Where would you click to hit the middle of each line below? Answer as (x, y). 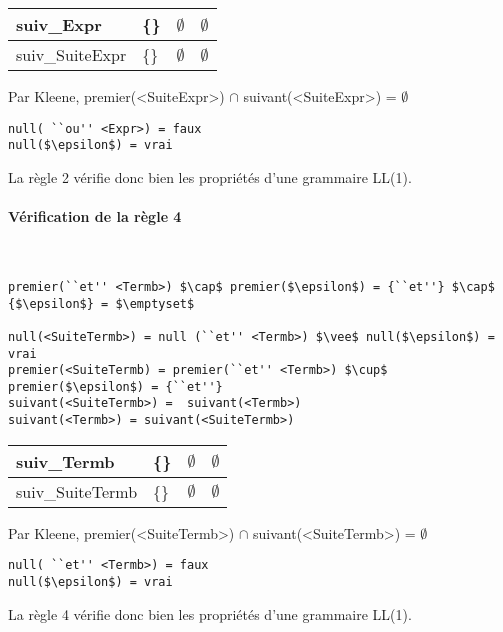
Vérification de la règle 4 (95, 216)
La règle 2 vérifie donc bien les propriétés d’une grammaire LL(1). (210, 176)
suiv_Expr (59, 24)
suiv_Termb (65, 461)
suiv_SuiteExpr (71, 54)
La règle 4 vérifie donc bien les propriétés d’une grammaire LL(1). (210, 613)
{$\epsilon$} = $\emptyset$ (101, 303)
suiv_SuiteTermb (77, 491)
